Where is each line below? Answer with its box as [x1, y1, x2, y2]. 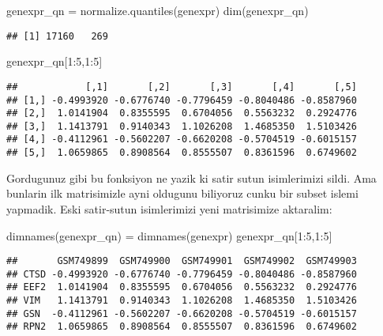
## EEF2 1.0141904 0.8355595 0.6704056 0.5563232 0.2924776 [6, 281, 357, 293]
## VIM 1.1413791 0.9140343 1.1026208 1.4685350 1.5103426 [6, 295, 357, 307]
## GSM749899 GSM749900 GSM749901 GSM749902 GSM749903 [6, 255, 357, 267]
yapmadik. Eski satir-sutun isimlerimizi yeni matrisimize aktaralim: [6, 200, 332, 217]
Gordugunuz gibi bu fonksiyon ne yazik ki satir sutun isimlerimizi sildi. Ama [6, 169, 377, 186]
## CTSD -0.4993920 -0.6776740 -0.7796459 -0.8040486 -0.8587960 [6, 268, 357, 280]
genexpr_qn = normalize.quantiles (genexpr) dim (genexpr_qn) [6, 2, 309, 18]
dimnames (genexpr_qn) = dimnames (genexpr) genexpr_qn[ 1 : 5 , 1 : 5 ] [6, 227, 332, 244]
